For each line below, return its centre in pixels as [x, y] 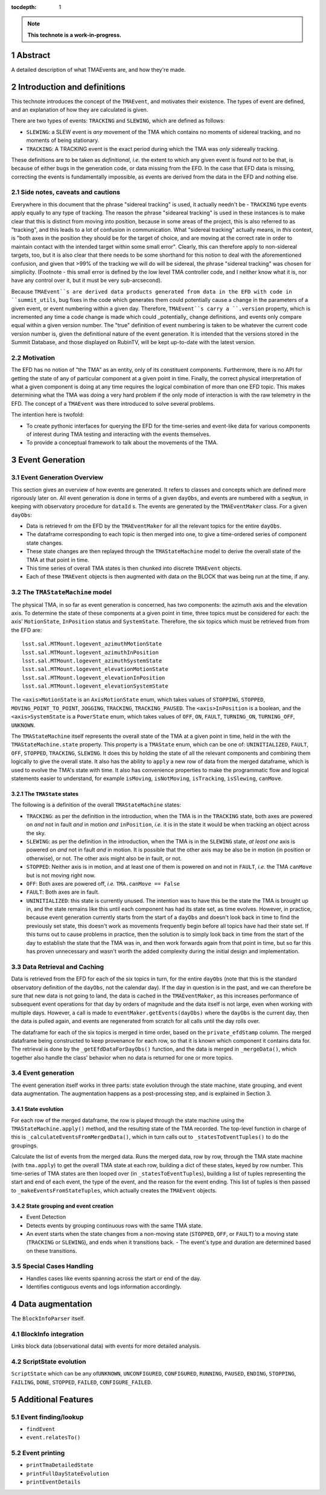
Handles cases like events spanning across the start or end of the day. [114, 1278]
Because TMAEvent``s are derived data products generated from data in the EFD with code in [152, 291]
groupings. [25, 1145]
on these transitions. [52, 1250]
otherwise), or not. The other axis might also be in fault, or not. [104, 858]
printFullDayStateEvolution [68, 1474]
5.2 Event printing [38, 1453]
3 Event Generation [48, 460]
